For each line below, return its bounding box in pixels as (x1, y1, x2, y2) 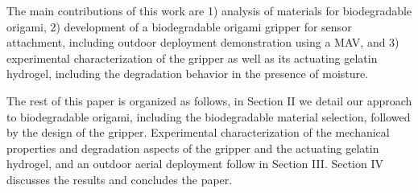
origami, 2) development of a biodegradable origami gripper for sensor (6, 18, 352, 35)
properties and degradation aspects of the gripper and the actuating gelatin (6, 139, 379, 156)
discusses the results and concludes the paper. (6, 170, 233, 187)
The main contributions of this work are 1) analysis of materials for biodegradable (6, 2, 412, 18)
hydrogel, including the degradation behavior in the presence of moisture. (6, 65, 369, 82)
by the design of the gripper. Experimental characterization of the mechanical (6, 124, 390, 141)
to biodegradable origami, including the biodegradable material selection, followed (6, 108, 411, 125)
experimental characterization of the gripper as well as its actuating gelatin (6, 49, 378, 66)
